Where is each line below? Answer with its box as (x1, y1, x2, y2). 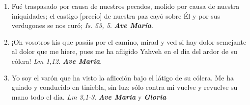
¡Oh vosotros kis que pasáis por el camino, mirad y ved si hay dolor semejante (11, 36, 247, 47)
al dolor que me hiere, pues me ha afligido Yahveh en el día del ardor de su (11, 46, 237, 56)
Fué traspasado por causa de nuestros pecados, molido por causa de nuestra (11, 1, 240, 11)
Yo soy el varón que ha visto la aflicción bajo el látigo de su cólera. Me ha (11, 72, 234, 82)
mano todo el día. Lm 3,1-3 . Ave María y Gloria (11, 91, 167, 102)
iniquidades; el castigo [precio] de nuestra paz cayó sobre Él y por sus (11, 10, 221, 21)
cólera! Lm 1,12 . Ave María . (11, 55, 102, 66)
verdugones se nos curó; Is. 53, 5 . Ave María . (11, 20, 153, 30)
